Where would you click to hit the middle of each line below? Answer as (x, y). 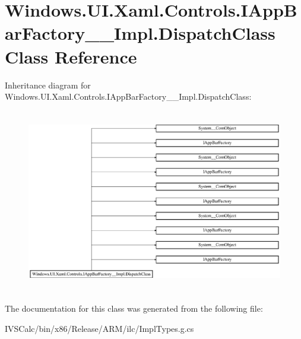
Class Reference (71, 56)
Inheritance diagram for (48, 85)
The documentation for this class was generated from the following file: (134, 308)
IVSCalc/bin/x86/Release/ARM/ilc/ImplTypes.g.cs (99, 328)
